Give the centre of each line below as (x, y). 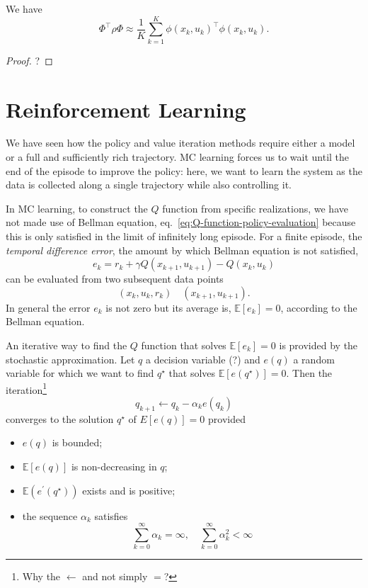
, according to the (319, 307)
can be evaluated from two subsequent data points (115, 279)
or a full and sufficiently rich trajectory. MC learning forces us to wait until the (178, 157)
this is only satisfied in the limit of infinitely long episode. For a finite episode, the (184, 236)
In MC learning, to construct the (77, 208)
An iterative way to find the (67, 345)
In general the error (48, 307)
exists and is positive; (129, 490)
